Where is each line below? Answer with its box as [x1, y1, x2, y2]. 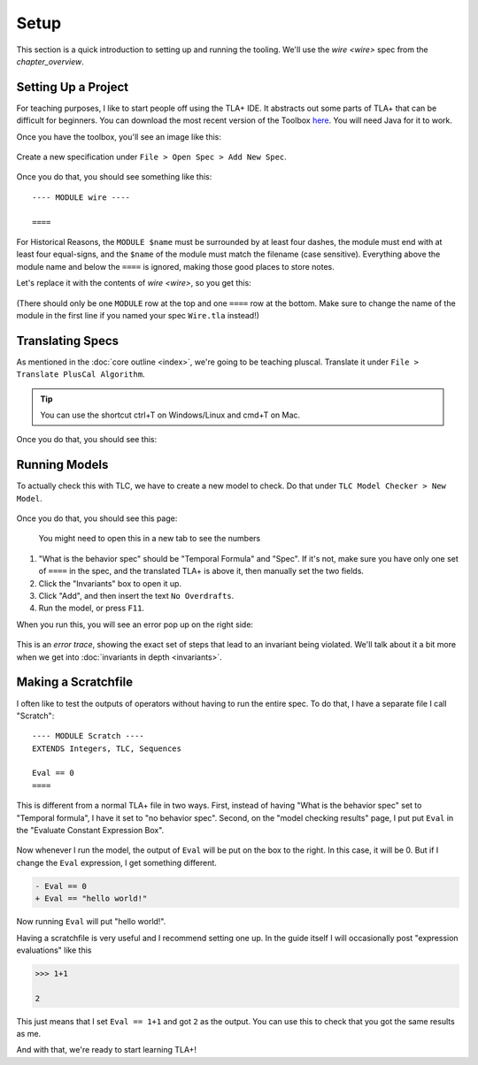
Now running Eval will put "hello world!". [16, 916, 166, 927]
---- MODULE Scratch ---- [32, 731, 145, 741]
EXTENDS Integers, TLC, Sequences [32, 743, 181, 754]
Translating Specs [16, 333, 119, 349]
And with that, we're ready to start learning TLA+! [16, 1045, 197, 1055]
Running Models [16, 457, 109, 472]
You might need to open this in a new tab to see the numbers [38, 533, 261, 544]
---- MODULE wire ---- [32, 192, 131, 203]
